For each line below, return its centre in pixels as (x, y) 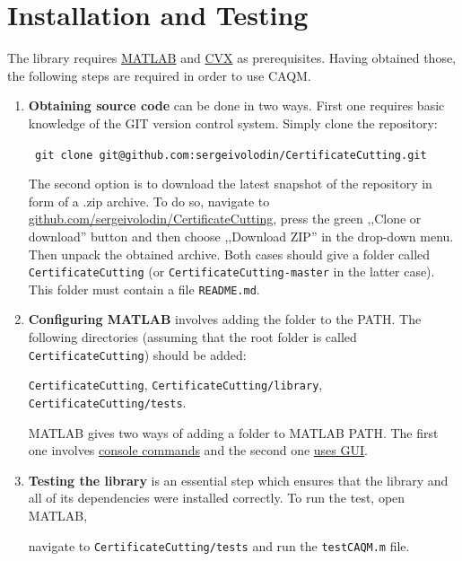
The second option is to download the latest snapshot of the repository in (230, 184)
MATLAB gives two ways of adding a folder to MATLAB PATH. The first (233, 432)
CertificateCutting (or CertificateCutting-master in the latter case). (231, 272)
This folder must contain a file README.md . (144, 289)
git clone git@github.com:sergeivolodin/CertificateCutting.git (231, 155)
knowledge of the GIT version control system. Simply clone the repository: (233, 123)
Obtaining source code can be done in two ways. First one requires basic (236, 105)
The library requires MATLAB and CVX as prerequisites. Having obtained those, (231, 58)
